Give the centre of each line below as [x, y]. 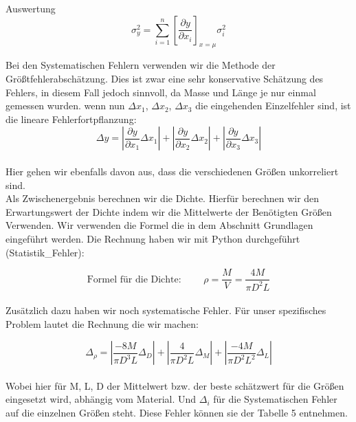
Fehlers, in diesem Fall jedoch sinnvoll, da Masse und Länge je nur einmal [161, 92]
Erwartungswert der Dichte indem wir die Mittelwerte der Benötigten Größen [169, 211]
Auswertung [31, 8]
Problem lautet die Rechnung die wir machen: [102, 323]
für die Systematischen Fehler [275, 399]
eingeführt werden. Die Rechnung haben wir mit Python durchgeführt [153, 238]
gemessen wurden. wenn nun [65, 105]
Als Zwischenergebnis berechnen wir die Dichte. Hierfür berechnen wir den [163, 198]
